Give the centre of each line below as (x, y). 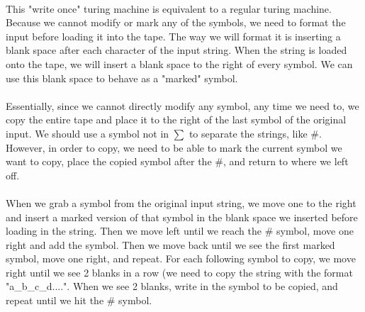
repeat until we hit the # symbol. (79, 300)
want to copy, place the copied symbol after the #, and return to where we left (177, 161)
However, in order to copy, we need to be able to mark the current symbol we (174, 147)
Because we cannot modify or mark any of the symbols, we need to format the (176, 22)
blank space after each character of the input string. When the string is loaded (176, 50)
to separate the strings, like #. (255, 133)
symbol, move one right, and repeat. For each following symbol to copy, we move (181, 258)
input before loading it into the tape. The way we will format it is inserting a (173, 36)
